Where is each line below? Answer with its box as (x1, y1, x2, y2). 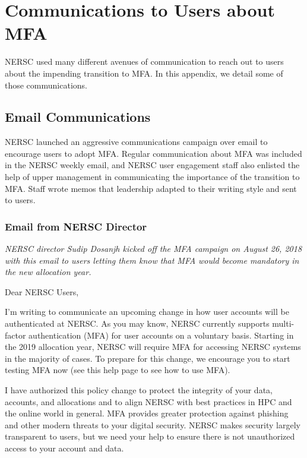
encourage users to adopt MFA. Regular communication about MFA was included (5, 147, 302, 159)
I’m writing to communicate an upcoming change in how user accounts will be (5, 305, 289, 318)
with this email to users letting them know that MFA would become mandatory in (5, 254, 299, 266)
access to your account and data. (5, 441, 124, 454)
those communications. (5, 78, 87, 91)
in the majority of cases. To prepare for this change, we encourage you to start (5, 352, 290, 364)
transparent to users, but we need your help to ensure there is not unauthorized (5, 430, 295, 443)
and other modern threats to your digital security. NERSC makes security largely (5, 418, 300, 431)
